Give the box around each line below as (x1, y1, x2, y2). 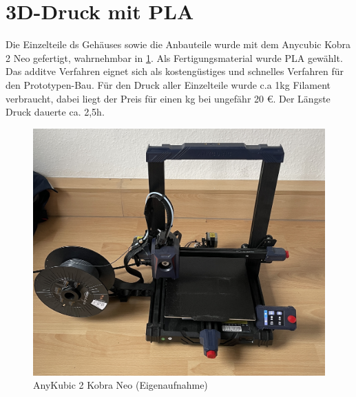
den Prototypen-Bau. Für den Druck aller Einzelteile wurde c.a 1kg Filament (6, 77, 331, 92)
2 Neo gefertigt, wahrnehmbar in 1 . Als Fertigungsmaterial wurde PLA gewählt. (6, 50, 343, 65)
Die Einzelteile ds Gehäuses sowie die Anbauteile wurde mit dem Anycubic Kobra (6, 37, 350, 52)
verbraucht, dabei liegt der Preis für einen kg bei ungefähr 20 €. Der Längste (6, 91, 331, 105)
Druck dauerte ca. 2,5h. (6, 105, 105, 119)
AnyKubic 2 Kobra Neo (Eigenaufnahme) (33, 378, 208, 392)
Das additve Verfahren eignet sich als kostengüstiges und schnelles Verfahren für (6, 64, 344, 78)
